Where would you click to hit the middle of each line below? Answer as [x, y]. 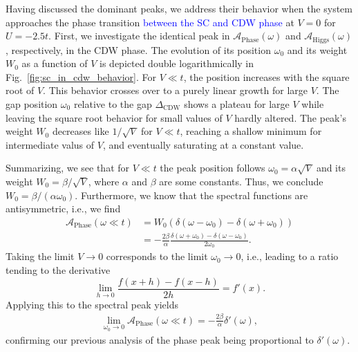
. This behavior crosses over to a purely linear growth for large [175, 90]
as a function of [55, 63]
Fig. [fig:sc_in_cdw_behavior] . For [81, 76]
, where [104, 181]
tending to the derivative [58, 269]
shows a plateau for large [237, 104]
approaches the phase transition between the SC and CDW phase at [150, 22]
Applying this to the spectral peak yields [92, 304]
